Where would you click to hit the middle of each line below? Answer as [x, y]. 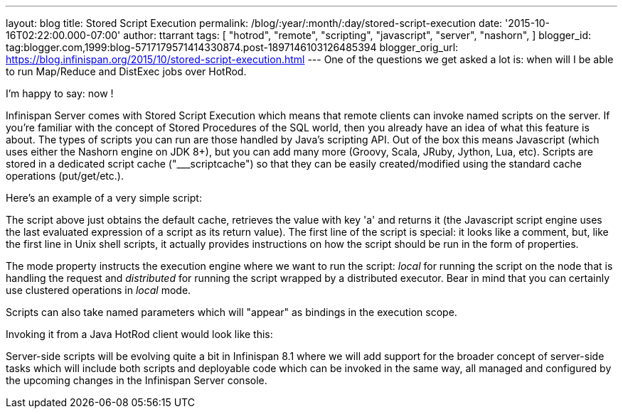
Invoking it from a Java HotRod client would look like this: [139, 334]
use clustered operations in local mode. [98, 290]
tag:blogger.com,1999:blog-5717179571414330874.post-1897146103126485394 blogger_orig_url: [232, 47]
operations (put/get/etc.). [65, 176]
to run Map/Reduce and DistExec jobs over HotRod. [126, 71]
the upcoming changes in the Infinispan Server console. [137, 380]
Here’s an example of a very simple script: [104, 198]
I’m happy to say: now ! [60, 93]
